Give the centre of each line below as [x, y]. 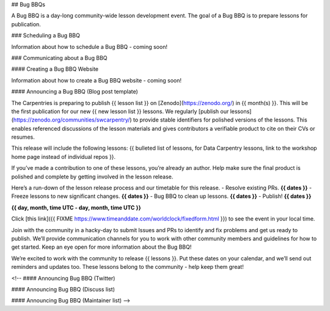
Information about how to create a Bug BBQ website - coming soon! [97, 80]
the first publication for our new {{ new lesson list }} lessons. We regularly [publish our [120, 111]
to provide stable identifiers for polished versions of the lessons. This [220, 120]
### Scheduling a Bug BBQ [46, 35]
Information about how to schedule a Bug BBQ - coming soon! [90, 46]
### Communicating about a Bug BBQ [59, 57]
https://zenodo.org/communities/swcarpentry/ [71, 120]
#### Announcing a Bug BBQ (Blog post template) [75, 92]
